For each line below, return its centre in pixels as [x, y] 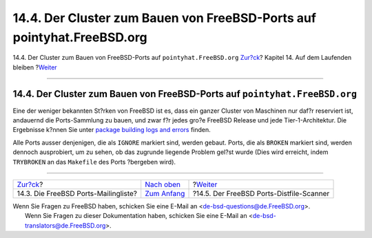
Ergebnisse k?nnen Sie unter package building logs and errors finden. [112, 130]
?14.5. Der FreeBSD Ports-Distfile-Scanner [261, 193]
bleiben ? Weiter [35, 67]
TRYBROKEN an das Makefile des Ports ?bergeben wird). [94, 162]
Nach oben [163, 184]
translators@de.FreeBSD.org [65, 225]
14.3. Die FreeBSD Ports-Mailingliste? [77, 193]
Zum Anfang [165, 193]
